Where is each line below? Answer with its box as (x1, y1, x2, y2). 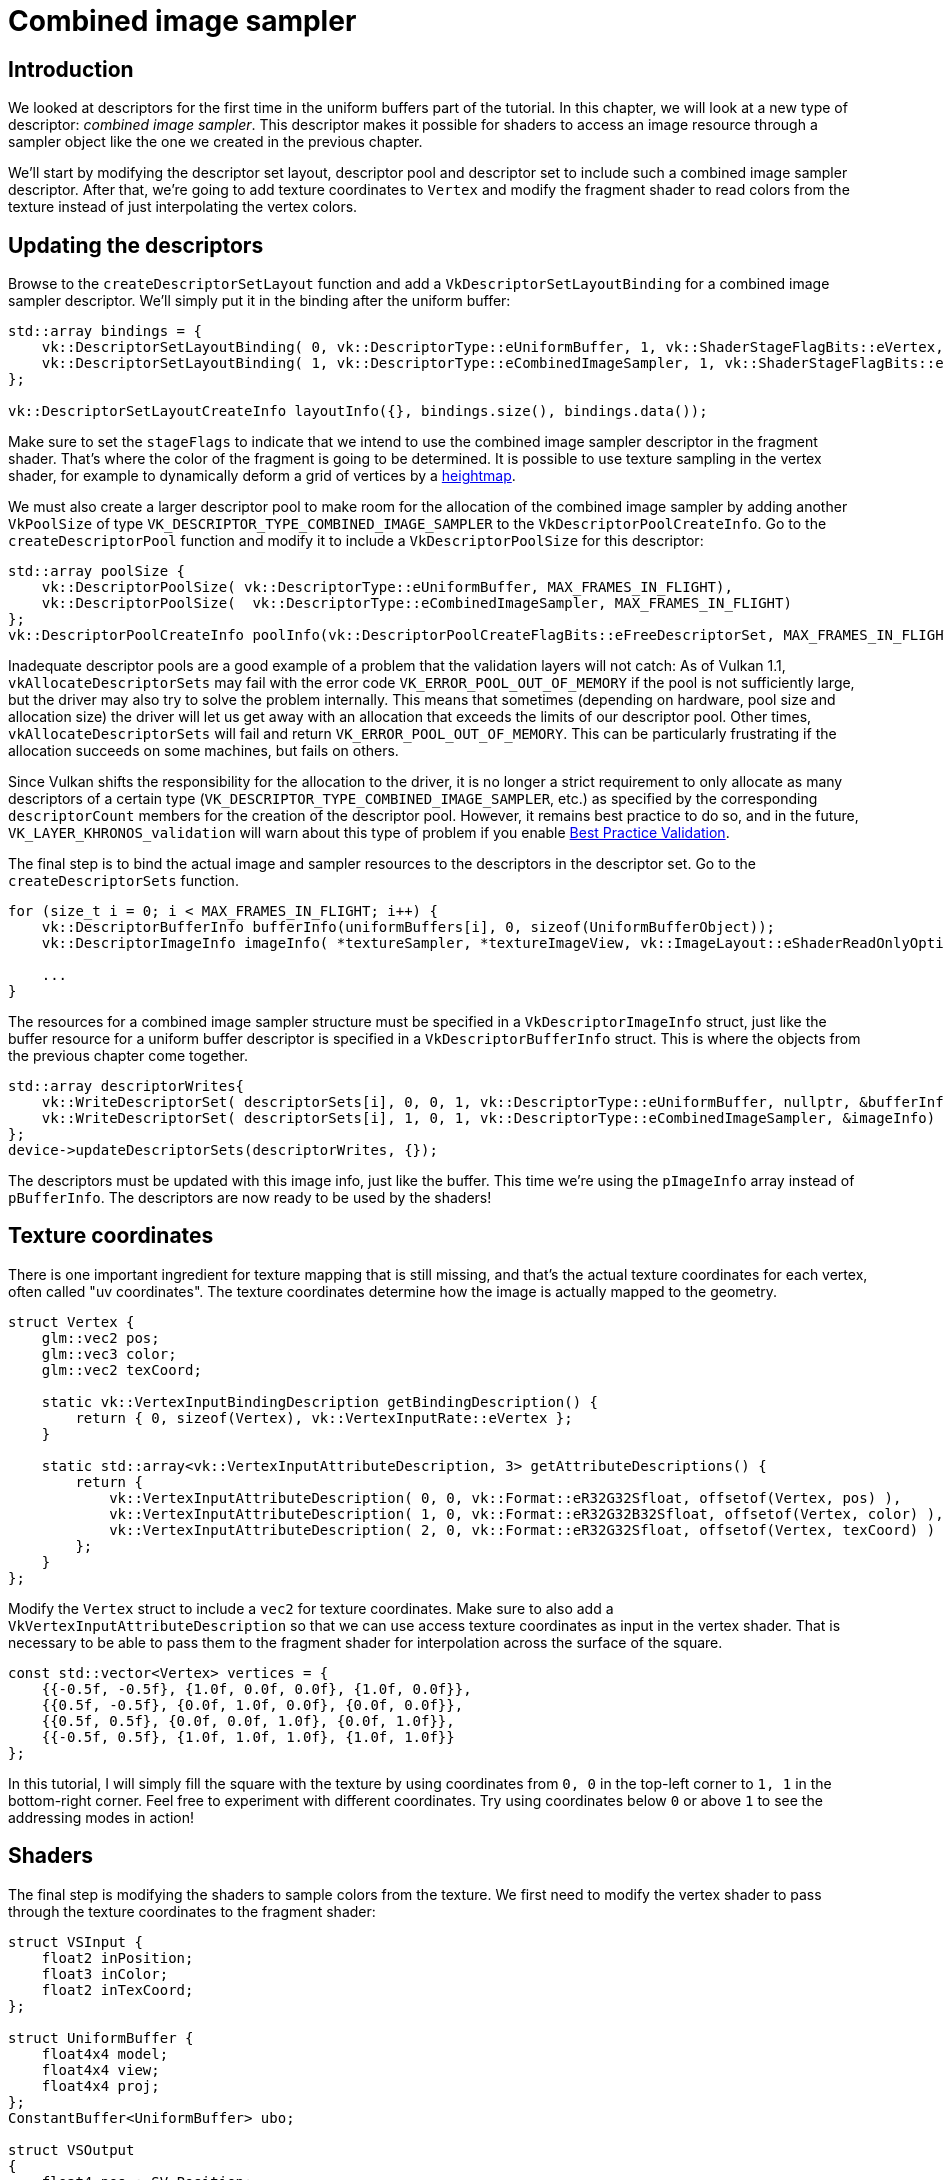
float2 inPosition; (41, 1949, 194, 1966)
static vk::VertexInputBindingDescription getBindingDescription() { (41, 1393, 599, 1410)
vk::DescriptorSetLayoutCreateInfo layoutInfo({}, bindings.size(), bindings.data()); (8, 403, 708, 420)
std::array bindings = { (8, 323, 202, 340)
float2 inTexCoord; (41, 1981, 194, 1998)
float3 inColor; (41, 1965, 169, 1982)
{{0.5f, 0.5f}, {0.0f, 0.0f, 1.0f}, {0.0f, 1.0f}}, (41, 1712, 455, 1729)
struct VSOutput (8, 2141, 135, 2158)
